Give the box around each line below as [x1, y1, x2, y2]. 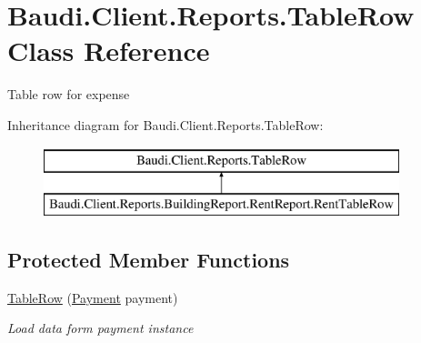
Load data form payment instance [7, 318, 194, 338]
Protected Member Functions [7, 246, 290, 274]
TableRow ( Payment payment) [7, 288, 178, 307]
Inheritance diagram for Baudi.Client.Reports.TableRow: [7, 115, 324, 134]
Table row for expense [7, 85, 130, 104]
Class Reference [7, 32, 210, 69]
